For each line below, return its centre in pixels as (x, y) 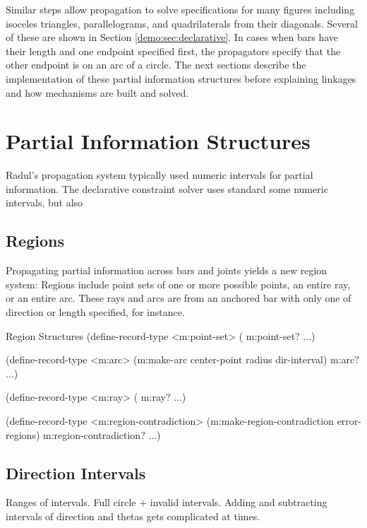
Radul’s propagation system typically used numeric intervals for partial (160, 175)
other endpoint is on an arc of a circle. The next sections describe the (156, 65)
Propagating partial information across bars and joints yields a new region (167, 270)
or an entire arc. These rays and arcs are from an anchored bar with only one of (179, 298)
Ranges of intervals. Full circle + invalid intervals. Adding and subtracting (167, 502)
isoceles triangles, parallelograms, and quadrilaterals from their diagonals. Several (182, 23)
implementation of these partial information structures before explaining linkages (181, 78)
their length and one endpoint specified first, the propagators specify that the (173, 51)
